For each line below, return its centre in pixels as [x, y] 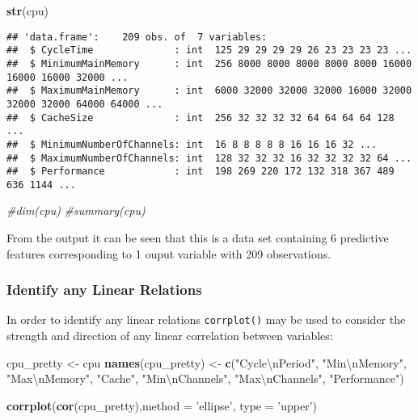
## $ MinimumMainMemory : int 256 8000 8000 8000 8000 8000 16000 [209, 63]
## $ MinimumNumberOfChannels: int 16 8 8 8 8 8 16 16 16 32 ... [192, 144]
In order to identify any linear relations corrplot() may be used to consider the [206, 319]
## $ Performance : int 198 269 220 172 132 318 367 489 [201, 172]
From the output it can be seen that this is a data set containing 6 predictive [198, 238]
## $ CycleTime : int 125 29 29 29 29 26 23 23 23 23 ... [209, 50]
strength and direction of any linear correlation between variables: [170, 336]
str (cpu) [27, 10]
